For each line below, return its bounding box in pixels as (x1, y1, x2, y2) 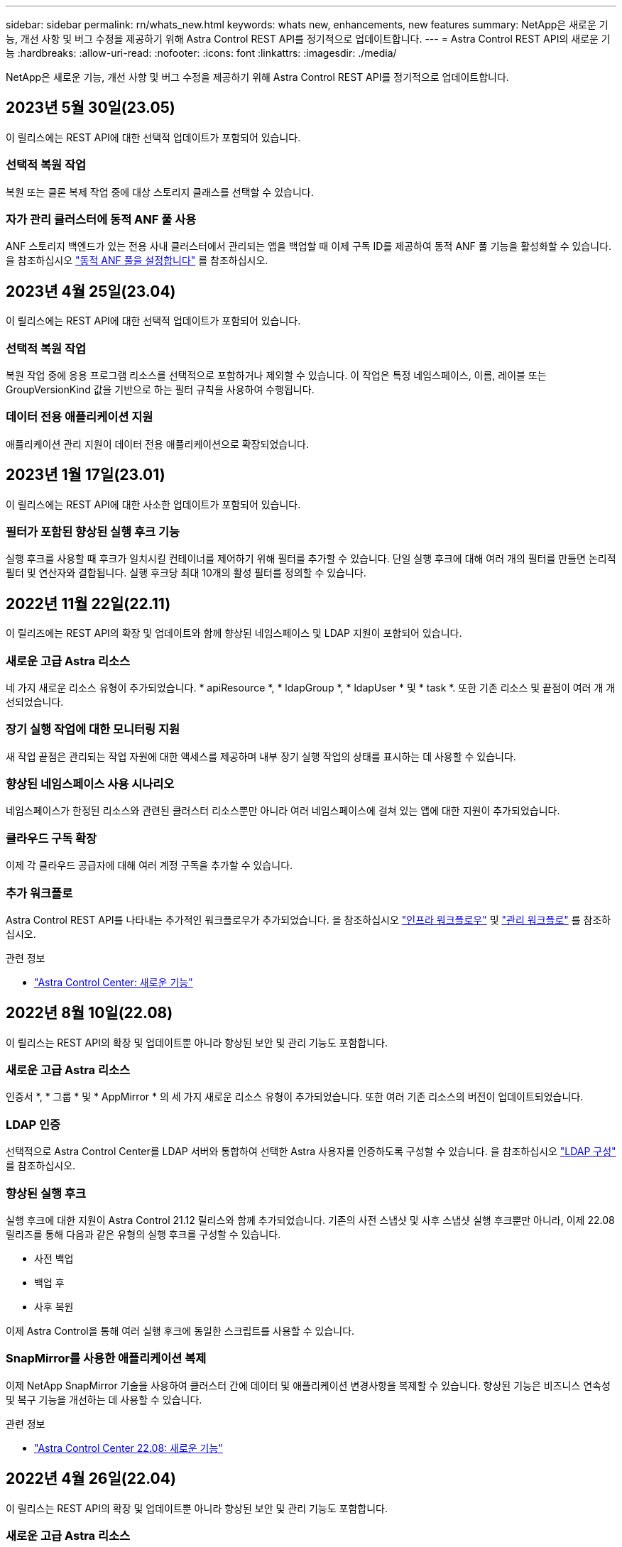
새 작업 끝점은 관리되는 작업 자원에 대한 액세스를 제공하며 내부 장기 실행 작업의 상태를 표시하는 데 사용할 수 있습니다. (6, 750, 516, 762)
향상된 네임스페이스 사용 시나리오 (6, 777, 175, 791)
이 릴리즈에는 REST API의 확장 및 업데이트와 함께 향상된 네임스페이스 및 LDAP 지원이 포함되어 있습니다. (6, 627, 462, 640)
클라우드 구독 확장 (6, 831, 97, 846)
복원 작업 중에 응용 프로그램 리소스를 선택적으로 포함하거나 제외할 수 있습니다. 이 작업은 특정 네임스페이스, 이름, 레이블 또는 (6, 368, 547, 381)
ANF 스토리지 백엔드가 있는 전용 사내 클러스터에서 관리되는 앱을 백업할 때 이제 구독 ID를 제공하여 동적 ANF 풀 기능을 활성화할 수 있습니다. (6, 240, 612, 253)
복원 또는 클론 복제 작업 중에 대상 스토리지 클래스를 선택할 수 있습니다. (6, 185, 314, 198)
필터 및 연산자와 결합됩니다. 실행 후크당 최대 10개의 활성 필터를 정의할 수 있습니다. (6, 567, 366, 579)
